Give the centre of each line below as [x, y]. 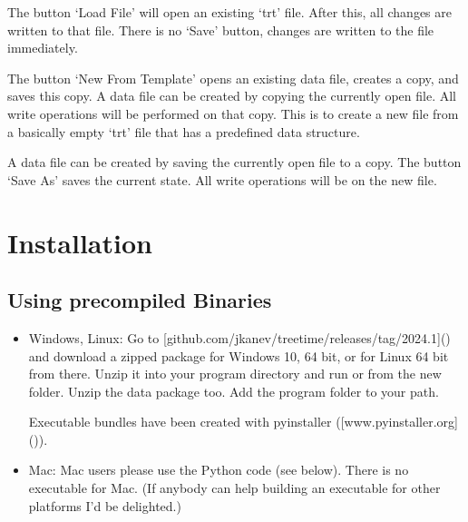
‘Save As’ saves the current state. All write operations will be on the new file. [222, 179]
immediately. [43, 48]
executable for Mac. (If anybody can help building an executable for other [234, 488]
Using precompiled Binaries [140, 300]
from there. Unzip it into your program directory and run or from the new [235, 374]
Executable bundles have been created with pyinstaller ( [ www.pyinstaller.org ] [243, 422]
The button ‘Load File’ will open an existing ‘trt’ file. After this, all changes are [229, 12]
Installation [80, 242]
